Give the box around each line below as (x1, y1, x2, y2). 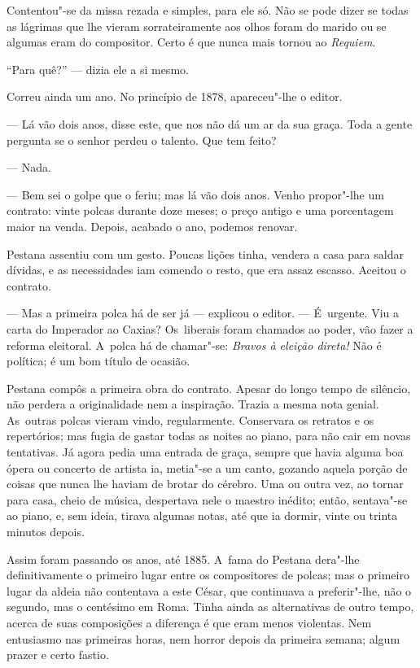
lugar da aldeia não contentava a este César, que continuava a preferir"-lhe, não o (7, 582, 412, 599)
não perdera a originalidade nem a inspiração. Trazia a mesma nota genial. (7, 395, 379, 413)
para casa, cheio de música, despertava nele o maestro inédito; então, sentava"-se (7, 491, 408, 508)
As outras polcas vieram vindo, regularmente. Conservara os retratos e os (7, 411, 374, 428)
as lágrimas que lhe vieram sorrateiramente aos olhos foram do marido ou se (7, 17, 387, 34)
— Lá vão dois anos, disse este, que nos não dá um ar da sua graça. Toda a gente (7, 115, 413, 132)
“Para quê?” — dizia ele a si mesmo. (7, 60, 189, 77)
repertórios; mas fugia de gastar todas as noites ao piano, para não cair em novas (7, 427, 411, 444)
